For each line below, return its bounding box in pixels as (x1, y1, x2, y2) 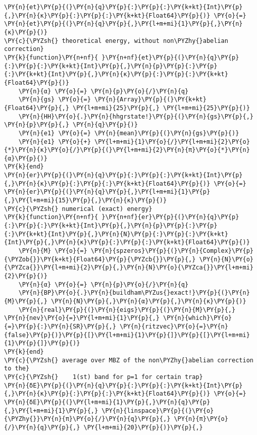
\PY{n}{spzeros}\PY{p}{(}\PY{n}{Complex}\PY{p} (90, 247, 253, 255)
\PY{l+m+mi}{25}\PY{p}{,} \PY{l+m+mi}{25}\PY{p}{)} (73, 104, 250, 112)
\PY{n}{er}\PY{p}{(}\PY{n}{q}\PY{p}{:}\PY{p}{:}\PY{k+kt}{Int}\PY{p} (4, 172, 243, 179)
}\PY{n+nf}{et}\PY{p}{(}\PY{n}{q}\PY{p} (101, 53, 239, 61)
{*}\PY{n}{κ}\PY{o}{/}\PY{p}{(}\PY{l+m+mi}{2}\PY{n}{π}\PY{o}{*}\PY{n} (4, 146, 250, 154)
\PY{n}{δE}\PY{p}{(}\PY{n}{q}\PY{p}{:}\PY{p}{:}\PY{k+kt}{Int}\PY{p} (4, 382, 243, 389)
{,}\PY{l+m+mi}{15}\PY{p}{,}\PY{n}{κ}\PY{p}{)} (4, 197, 167, 204)
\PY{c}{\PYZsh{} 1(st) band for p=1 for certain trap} (4, 373, 203, 380)
